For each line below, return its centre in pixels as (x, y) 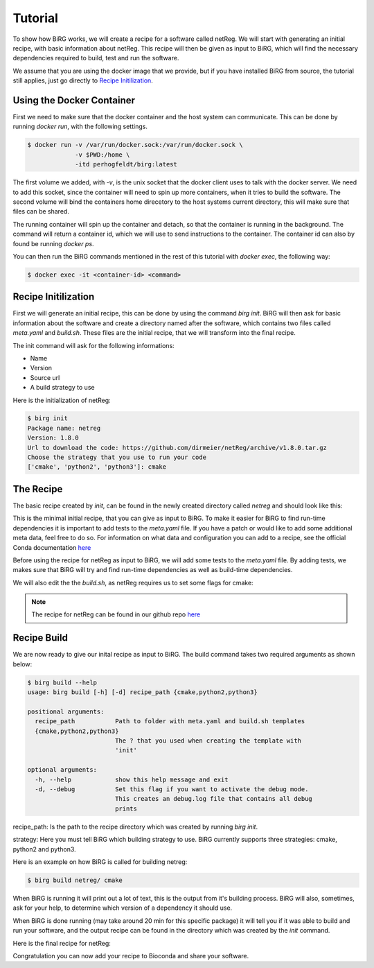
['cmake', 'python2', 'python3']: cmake (97, 467)
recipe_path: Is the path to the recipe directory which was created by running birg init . (135, 827)
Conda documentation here (52, 547)
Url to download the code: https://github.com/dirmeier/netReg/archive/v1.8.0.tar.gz (177, 448)
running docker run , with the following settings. (80, 127)
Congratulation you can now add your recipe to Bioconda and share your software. (131, 956)
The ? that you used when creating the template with (208, 741)
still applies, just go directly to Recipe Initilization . (83, 80)
